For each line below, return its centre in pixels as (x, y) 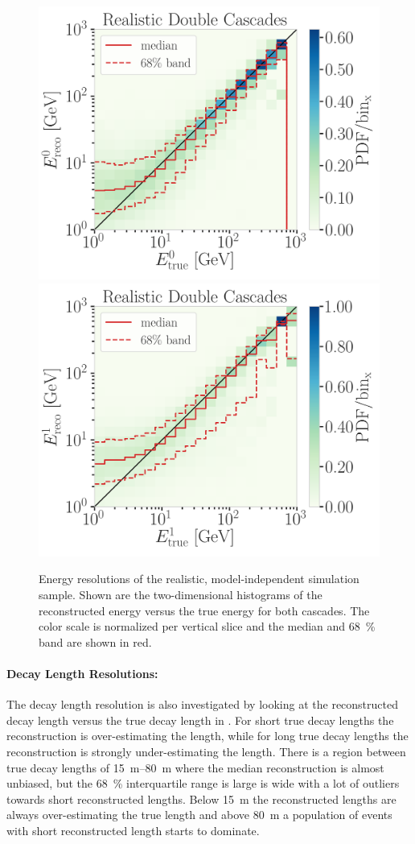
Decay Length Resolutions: (82, 673)
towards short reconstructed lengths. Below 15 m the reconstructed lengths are (201, 798)
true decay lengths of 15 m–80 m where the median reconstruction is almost (195, 767)
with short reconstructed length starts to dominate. (133, 830)
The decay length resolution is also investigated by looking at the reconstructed (202, 704)
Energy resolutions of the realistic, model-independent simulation (199, 579)
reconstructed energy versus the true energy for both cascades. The (204, 610)
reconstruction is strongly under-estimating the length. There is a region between (206, 751)
